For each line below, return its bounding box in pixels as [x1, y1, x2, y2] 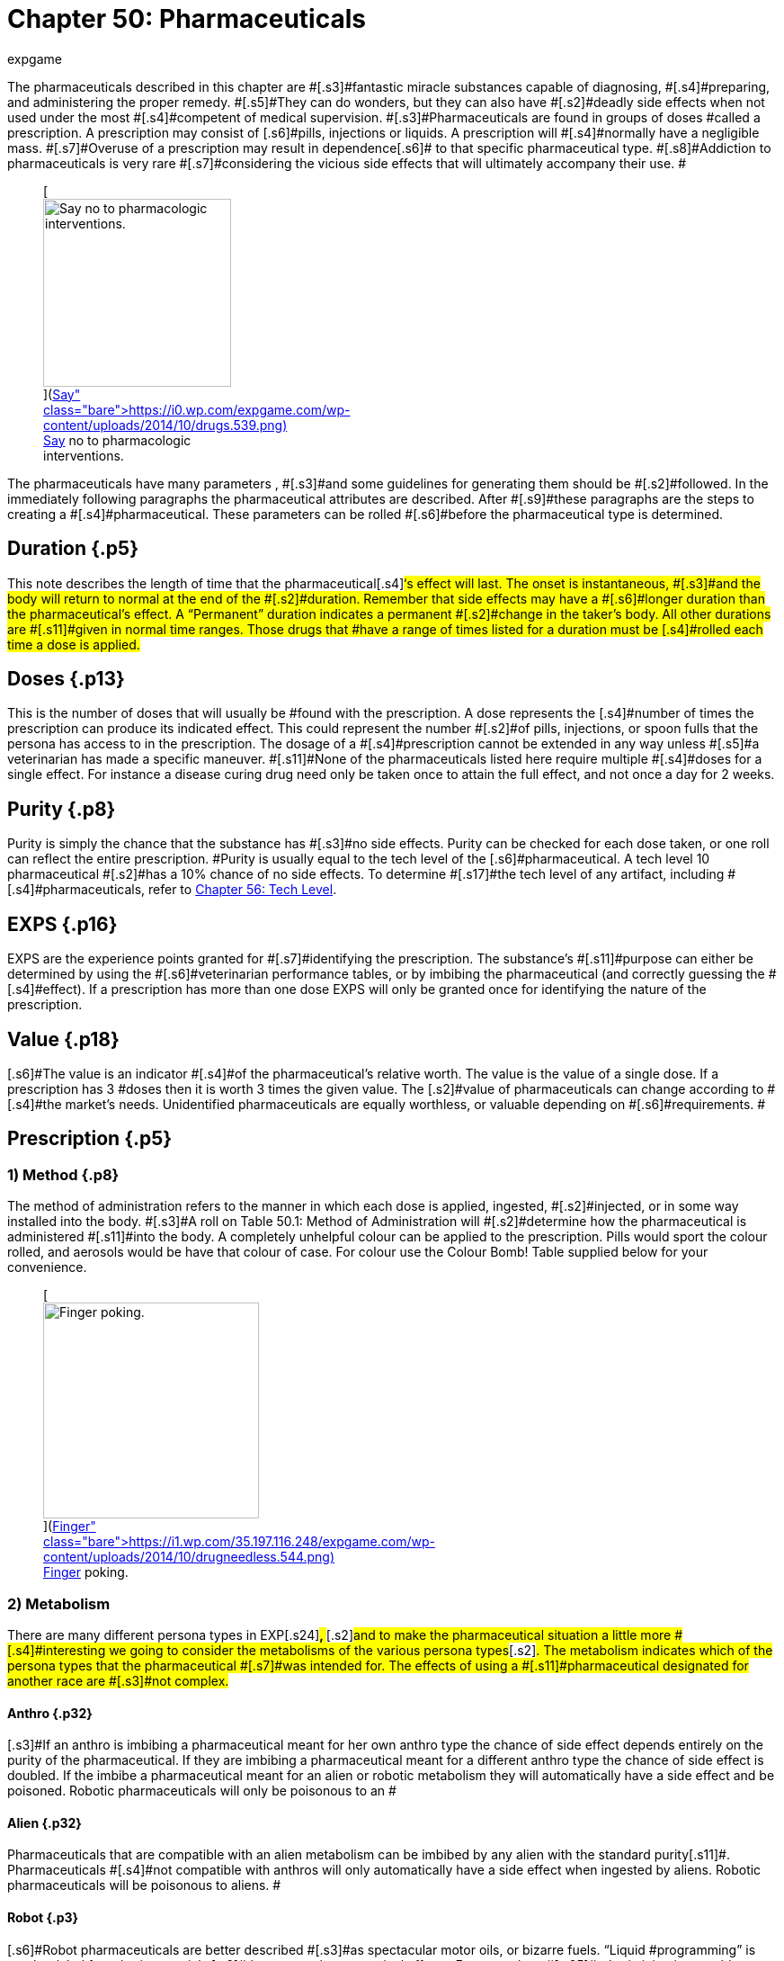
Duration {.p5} [7, 537, 139, 560]
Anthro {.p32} [7, 1705, 93, 1721]
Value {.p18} [7, 1027, 120, 1051]
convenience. [7, 1259, 87, 1276]
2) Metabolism [7, 1594, 111, 1613]
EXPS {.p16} [7, 912, 118, 936]
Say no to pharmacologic [43, 432, 192, 448]
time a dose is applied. [7, 636, 140, 652]
